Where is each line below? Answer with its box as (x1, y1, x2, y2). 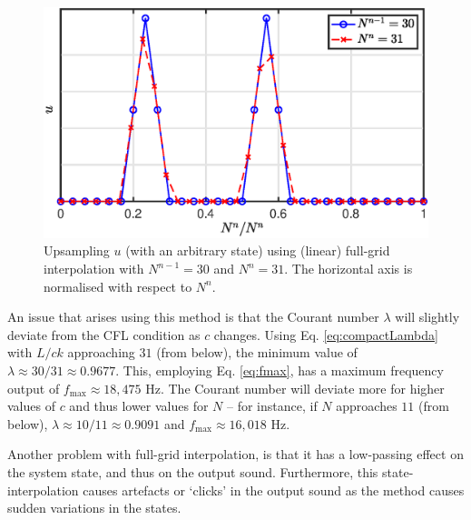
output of (7, 378, 60, 397)
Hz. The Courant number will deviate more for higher (145, 378, 445, 397)
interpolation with (44, 259, 144, 277)
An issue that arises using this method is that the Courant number (7, 307, 379, 326)
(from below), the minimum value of (156, 343, 358, 362)
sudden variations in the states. (7, 498, 182, 517)
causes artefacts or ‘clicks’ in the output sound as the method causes (83, 480, 465, 499)
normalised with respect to (44, 276, 192, 295)
